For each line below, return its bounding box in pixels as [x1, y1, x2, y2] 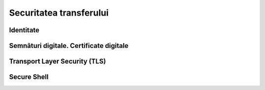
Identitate [9, 26, 40, 34]
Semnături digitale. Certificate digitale [9, 42, 129, 50]
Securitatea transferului [9, 7, 109, 18]
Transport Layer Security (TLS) [9, 57, 106, 66]
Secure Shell [9, 73, 49, 81]
